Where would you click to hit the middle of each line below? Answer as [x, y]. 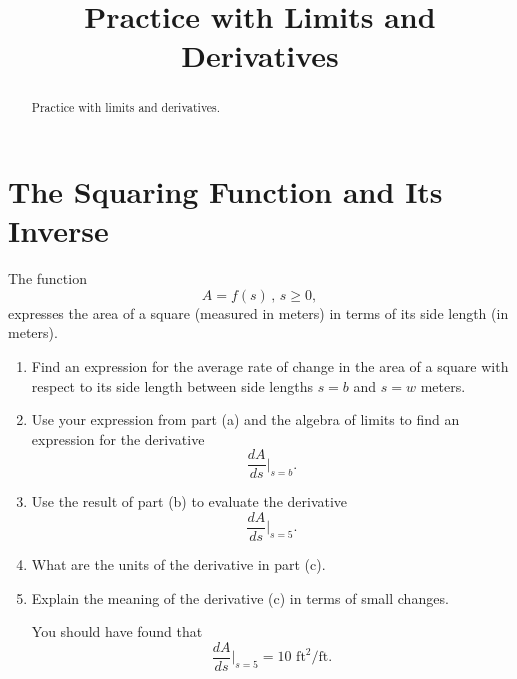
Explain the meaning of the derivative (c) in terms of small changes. [240, 597]
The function [47, 278]
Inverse [58, 230]
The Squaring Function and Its [225, 191]
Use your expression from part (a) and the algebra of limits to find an [245, 419]
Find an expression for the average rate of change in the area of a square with [270, 365]
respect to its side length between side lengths [172, 385]
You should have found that [117, 631]
